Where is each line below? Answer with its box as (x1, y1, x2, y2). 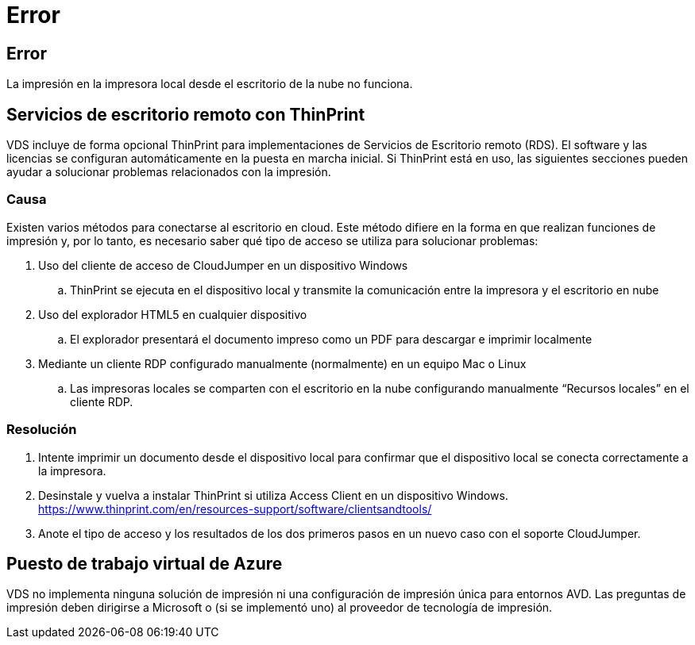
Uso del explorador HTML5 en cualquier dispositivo (38, 307, 307, 321)
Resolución (6, 421, 77, 438)
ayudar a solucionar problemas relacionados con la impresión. (6, 165, 331, 179)
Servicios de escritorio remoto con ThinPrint (6, 104, 365, 125)
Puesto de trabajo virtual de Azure (6, 553, 283, 574)
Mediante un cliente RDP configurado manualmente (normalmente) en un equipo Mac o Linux (38, 356, 527, 370)
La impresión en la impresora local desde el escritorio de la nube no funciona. (6, 77, 413, 91)
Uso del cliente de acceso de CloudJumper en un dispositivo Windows (38, 258, 408, 272)
